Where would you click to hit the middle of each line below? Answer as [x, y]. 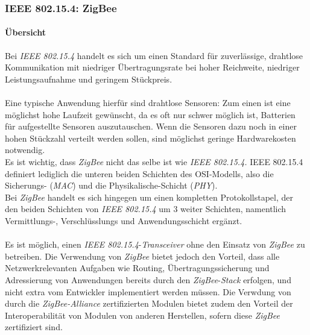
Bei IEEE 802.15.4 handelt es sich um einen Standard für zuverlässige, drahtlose [154, 55]
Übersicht [26, 32]
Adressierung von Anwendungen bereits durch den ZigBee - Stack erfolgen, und [148, 279]
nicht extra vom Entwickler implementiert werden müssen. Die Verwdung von [148, 291]
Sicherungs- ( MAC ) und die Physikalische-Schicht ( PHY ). [111, 185]
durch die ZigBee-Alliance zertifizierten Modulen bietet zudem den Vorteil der [149, 303]
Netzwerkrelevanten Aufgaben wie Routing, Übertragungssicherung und [137, 268]
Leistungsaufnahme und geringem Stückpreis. [89, 79]
